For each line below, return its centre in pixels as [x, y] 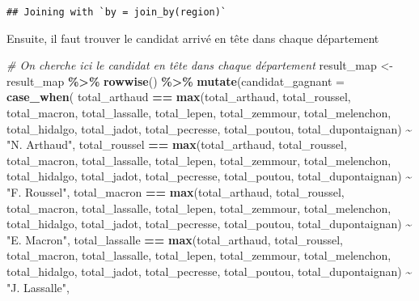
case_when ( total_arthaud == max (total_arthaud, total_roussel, [179, 97]
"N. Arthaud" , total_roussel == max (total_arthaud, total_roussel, [177, 144]
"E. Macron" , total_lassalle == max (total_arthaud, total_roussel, [175, 239]
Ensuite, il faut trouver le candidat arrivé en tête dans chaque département [193, 38]
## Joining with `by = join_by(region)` [117, 12]
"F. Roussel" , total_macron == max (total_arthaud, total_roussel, [176, 192]
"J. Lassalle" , [38, 287]
